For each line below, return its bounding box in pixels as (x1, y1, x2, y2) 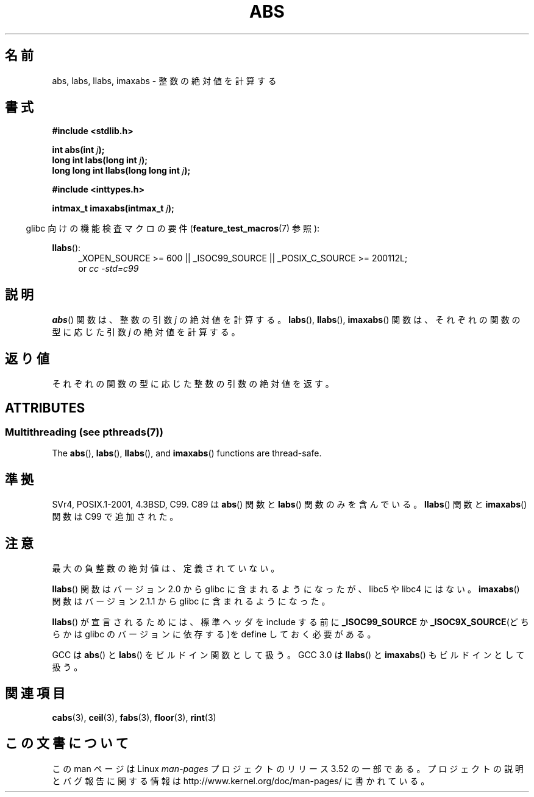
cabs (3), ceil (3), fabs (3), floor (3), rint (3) (52, 712, 216, 723)
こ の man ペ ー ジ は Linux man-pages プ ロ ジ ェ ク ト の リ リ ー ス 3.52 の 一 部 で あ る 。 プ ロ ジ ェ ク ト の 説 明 (52, 763, 524, 774)
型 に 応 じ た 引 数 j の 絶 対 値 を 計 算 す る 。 (52, 327, 240, 338)
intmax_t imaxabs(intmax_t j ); (52, 203, 174, 214)
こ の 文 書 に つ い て (5, 735, 129, 751)
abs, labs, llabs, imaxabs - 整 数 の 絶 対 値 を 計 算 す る (52, 75, 277, 86)
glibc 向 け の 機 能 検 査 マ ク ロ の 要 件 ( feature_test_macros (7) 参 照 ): (26, 223, 320, 234)
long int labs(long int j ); (52, 155, 148, 166)
